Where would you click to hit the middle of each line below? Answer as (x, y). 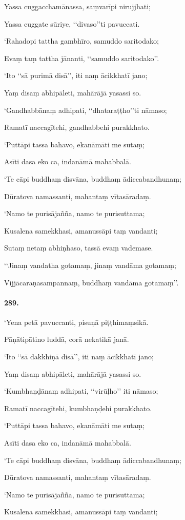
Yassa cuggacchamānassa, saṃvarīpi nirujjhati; (77, 6)
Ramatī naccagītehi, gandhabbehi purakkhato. (77, 127)
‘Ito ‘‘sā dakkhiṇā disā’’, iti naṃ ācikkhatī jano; (79, 357)
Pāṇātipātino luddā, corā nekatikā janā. (67, 339)
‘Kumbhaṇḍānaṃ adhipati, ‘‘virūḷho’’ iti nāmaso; (81, 391)
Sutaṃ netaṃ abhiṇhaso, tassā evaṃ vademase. (79, 248)
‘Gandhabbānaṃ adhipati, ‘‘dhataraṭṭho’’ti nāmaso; (86, 110)
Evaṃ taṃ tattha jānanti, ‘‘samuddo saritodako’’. (82, 58)
